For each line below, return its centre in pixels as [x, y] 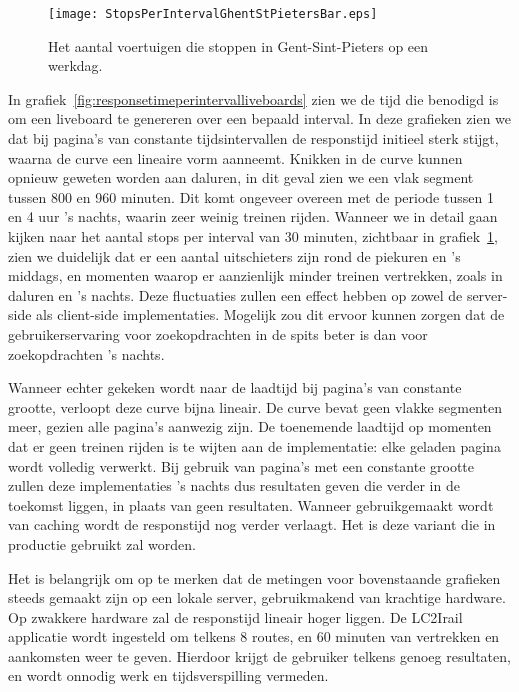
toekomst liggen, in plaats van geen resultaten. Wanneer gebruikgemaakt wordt [251, 504]
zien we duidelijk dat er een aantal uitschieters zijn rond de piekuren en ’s [234, 255]
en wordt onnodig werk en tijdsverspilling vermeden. [168, 675]
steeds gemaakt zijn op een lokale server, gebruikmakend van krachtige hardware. [257, 597]
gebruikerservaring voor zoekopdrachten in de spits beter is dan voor [218, 333]
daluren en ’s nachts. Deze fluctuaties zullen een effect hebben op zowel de [235, 294]
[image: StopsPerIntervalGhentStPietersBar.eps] [213, 14]
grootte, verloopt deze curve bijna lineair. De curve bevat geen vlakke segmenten [255, 406]
